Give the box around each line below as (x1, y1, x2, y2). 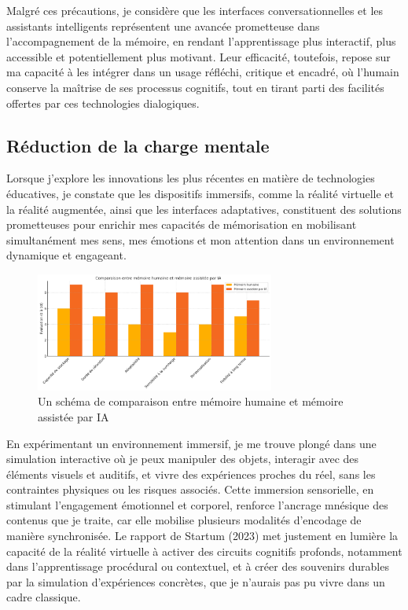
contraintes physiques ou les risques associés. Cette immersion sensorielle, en (6, 481, 374, 498)
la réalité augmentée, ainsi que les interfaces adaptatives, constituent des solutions (6, 200, 402, 217)
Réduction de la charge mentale (6, 133, 270, 157)
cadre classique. (6, 589, 81, 605)
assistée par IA (38, 408, 109, 424)
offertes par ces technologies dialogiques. (6, 94, 200, 111)
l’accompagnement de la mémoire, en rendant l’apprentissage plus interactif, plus (6, 33, 396, 50)
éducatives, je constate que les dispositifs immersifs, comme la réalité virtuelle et (6, 185, 394, 201)
